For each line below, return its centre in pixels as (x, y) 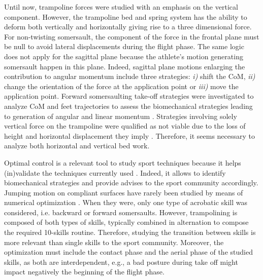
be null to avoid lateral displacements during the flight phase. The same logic (124, 46)
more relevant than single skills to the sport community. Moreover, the (114, 242)
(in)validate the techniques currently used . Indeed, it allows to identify (115, 172)
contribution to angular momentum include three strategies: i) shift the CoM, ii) (130, 76)
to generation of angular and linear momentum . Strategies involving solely (121, 116)
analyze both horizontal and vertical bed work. (77, 146)
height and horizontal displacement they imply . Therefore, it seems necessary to (130, 135)
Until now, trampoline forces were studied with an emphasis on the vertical (121, 7)
